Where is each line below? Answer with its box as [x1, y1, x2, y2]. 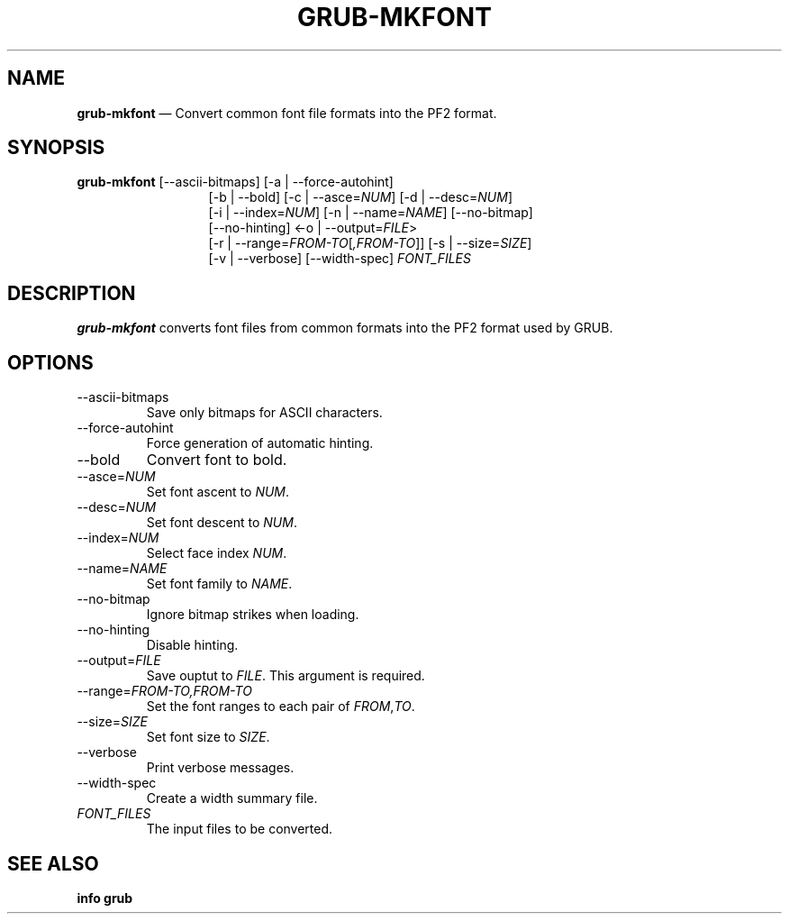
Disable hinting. [146, 637, 239, 653]
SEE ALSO [7, 852, 99, 875]
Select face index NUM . [146, 545, 287, 561]
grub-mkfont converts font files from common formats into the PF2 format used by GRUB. [77, 320, 613, 336]
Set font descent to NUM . [146, 515, 297, 531]
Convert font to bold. [146, 451, 287, 470]
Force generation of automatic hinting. [146, 435, 374, 451]
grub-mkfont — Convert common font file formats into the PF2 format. [77, 105, 497, 121]
